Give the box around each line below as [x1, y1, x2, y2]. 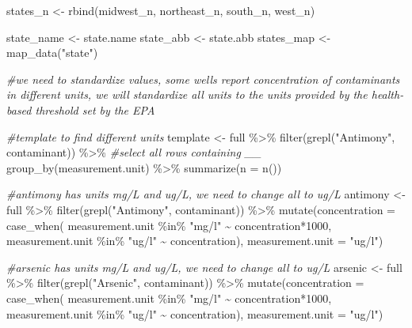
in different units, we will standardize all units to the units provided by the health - [6, 86, 404, 103]
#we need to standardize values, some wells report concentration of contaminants [6, 70, 400, 87]
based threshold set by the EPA [6, 101, 155, 118]
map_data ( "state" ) [6, 44, 98, 61]
